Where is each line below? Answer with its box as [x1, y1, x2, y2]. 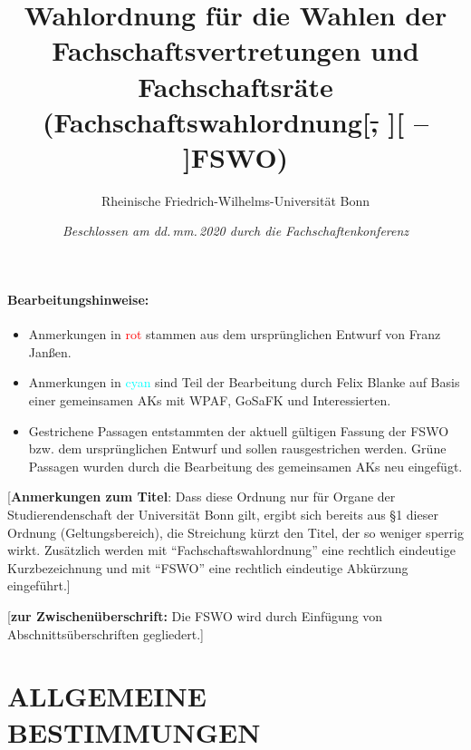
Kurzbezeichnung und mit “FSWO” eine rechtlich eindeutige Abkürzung [7, 558, 409, 577]
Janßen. [28, 342, 72, 361]
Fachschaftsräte [138, 67, 333, 104]
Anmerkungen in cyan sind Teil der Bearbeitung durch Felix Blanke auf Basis [28, 373, 460, 392]
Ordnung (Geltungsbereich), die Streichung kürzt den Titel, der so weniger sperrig [7, 522, 464, 541]
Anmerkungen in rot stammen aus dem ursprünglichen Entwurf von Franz [28, 325, 441, 344]
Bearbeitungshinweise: [7, 290, 149, 309]
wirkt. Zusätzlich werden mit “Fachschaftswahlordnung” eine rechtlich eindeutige [7, 541, 456, 560]
